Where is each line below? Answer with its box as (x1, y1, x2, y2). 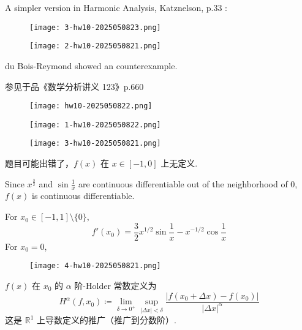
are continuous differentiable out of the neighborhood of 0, (78, 177, 298, 190)
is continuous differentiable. (32, 189, 135, 202)
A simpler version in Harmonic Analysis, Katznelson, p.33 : (5, 1, 227, 13)
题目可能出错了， (5, 157, 74, 170)
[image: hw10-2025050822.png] (29, 102, 153, 111)
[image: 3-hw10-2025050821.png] (29, 139, 161, 148)
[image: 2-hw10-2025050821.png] (29, 42, 161, 51)
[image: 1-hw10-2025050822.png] (29, 120, 161, 129)
